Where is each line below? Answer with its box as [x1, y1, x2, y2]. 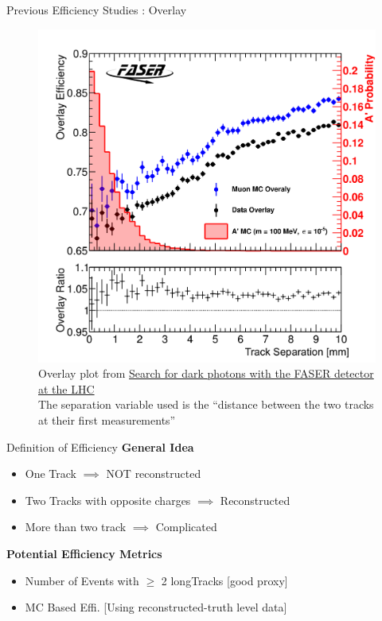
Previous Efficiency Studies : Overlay [6, 2, 187, 17]
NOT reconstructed [106, 465, 201, 482]
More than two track [25, 518, 127, 535]
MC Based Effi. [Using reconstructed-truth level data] [25, 599, 287, 615]
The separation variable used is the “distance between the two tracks [38, 396, 374, 413]
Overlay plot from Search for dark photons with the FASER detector [38, 365, 374, 382]
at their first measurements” [38, 411, 176, 428]
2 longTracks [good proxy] [161, 572, 288, 588]
